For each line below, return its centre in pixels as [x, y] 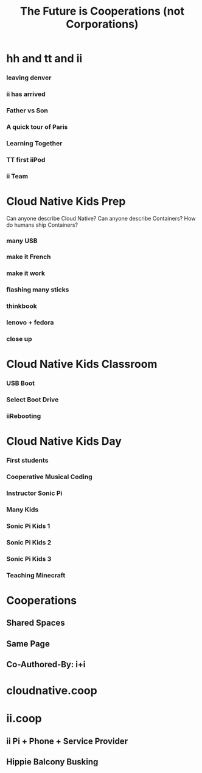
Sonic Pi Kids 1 [28, 526]
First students [27, 461]
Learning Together [34, 143]
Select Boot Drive [33, 400]
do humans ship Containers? [42, 225]
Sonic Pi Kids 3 [29, 559]
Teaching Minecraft [36, 575]
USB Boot [21, 383]
